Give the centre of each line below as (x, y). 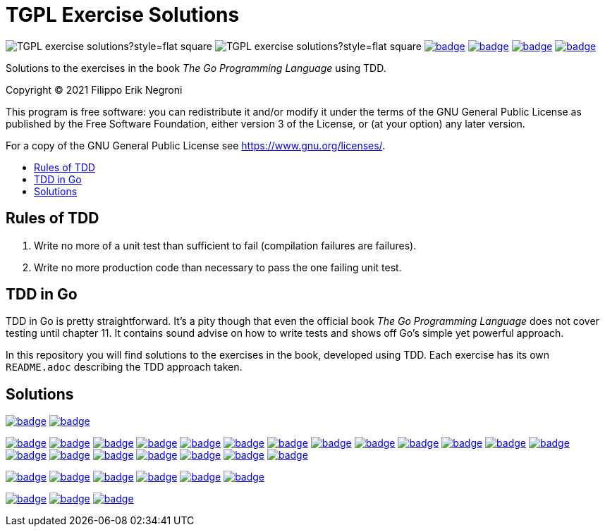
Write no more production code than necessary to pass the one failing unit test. (218, 267)
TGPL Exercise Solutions (123, 15)
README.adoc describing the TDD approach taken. (124, 367)
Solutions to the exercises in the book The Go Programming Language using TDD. (196, 68)
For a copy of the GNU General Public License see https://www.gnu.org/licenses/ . (196, 145)
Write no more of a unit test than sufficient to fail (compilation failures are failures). (225, 245)
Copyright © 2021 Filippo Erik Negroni (94, 89)
